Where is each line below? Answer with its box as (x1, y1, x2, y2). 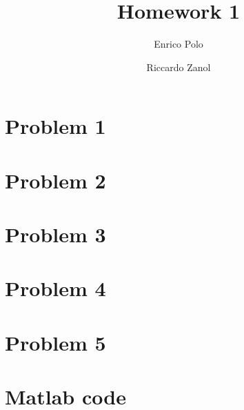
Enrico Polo (154, 37, 203, 51)
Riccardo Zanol (146, 59, 211, 74)
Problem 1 (5, 112, 106, 140)
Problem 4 (5, 274, 106, 302)
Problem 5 (5, 328, 106, 356)
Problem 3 (5, 220, 106, 248)
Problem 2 (5, 166, 106, 194)
